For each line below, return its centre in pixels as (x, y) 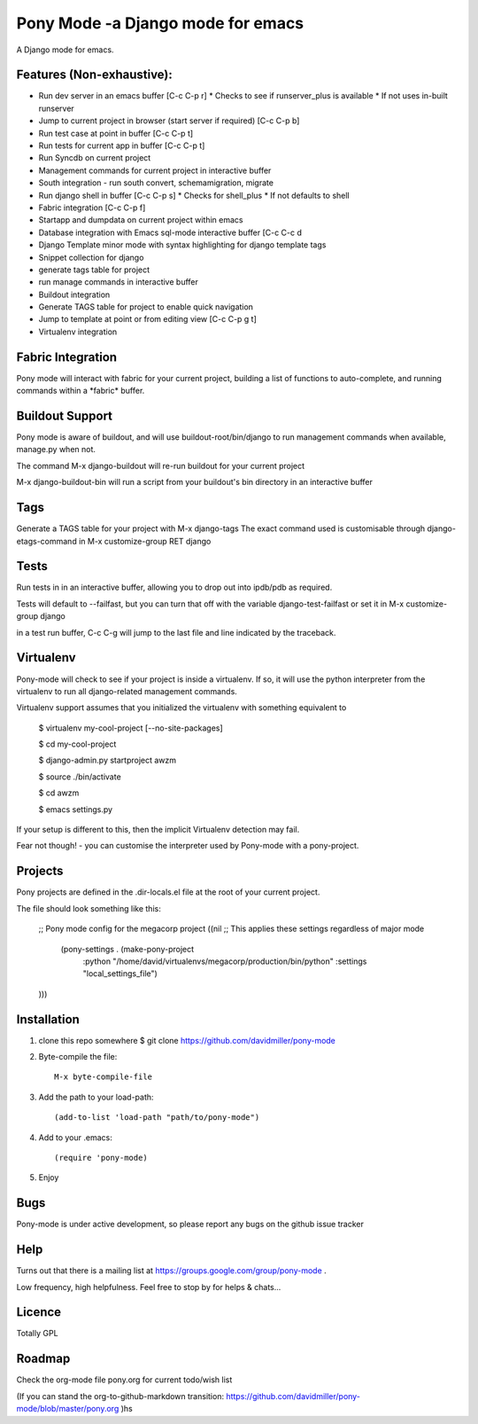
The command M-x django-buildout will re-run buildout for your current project (161, 466)
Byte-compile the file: (78, 1056)
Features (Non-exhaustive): (94, 75)
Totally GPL (37, 1334)
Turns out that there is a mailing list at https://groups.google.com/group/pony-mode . (171, 1271)
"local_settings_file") (120, 974)
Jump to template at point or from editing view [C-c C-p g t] (147, 319)
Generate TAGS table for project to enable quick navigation (146, 307)
